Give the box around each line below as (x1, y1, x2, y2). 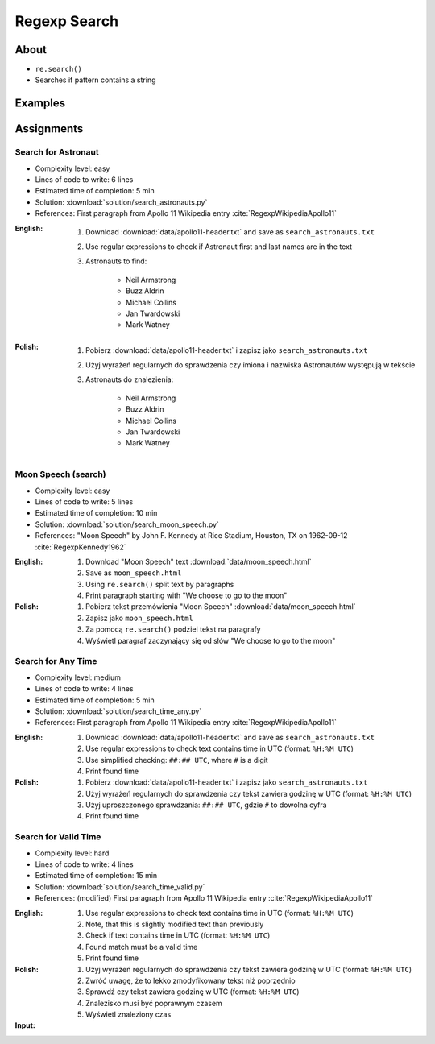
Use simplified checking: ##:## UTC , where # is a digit (85, 755, 269, 764)
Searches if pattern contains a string (35, 75, 156, 85)
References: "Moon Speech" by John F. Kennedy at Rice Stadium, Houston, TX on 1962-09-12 (35, 531, 348, 541)
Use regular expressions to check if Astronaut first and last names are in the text (85, 242, 352, 251)
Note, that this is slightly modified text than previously (85, 919, 264, 929)
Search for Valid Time (14, 831, 101, 843)
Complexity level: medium (35, 673, 121, 682)
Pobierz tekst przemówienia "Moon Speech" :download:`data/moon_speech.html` (85, 602, 356, 611)
